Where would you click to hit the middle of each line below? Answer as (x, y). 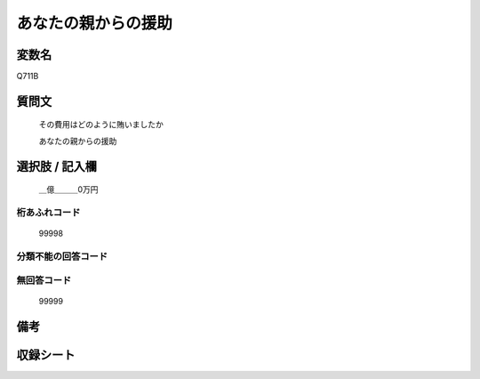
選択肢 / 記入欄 (57, 166)
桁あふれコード (48, 213)
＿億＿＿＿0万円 (68, 189)
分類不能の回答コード (62, 256)
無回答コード (44, 280)
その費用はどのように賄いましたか (101, 125)
